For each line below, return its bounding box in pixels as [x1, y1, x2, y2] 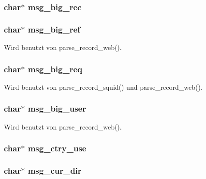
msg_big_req [28, 63, 82, 75]
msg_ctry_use [28, 142, 87, 154]
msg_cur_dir [28, 164, 82, 177]
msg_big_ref [28, 23, 80, 35]
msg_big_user [28, 102, 86, 114]
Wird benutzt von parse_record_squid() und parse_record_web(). [4, 81, 203, 92]
